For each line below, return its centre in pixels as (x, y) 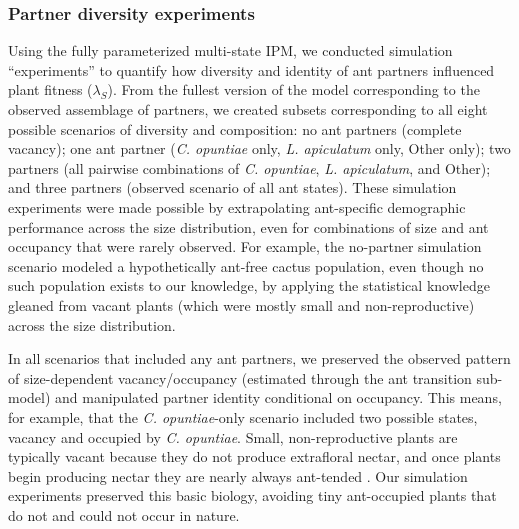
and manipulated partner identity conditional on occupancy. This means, (278, 397)
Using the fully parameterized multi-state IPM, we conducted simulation (230, 50)
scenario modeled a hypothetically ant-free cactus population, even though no (246, 265)
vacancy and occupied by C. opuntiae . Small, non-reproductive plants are (233, 436)
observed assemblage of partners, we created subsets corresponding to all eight (248, 109)
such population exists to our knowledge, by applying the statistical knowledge (249, 285)
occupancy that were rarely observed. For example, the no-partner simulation (245, 246)
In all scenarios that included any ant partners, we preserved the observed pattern (259, 358)
